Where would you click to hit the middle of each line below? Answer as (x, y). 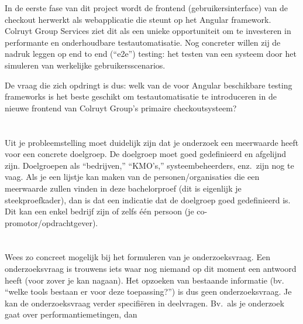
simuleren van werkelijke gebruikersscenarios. (85, 65)
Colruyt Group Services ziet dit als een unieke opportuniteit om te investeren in (148, 31)
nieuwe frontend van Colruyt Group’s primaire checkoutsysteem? (121, 108)
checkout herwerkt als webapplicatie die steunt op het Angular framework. (138, 19)
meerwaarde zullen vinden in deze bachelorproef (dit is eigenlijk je (123, 188)
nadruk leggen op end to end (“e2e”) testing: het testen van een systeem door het (151, 54)
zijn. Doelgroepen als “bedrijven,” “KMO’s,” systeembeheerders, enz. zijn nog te (149, 165)
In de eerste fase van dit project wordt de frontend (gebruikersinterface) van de (146, 8)
